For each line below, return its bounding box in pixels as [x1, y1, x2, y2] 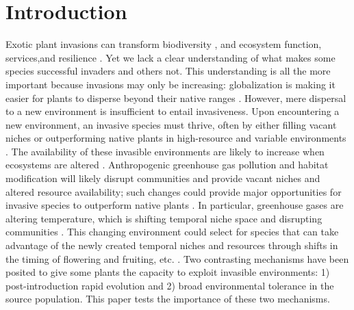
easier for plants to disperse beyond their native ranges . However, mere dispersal [5, 90, 346, 105]
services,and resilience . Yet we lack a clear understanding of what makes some [5, 50, 336, 64]
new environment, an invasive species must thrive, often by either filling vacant [5, 117, 337, 131]
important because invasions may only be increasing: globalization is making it [5, 77, 336, 91]
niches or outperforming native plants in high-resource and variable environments [5, 131, 346, 145]
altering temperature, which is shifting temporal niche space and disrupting [5, 211, 323, 225]
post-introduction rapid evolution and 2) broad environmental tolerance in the [5, 278, 334, 292]
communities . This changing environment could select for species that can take [5, 224, 339, 239]
